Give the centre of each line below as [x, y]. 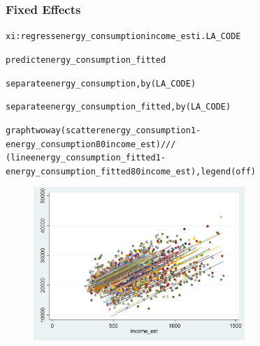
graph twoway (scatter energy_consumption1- [103, 130]
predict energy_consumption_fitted [86, 60]
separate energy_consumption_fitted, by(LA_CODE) [118, 107]
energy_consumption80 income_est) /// [91, 144]
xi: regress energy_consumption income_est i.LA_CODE [123, 37]
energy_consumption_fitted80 [73, 171]
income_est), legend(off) [198, 171]
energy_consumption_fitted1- [98, 158]
